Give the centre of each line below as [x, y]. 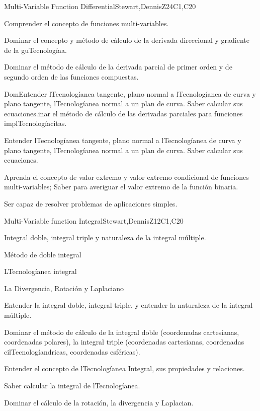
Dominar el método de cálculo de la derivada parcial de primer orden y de [118, 67]
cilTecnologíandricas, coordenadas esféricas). [72, 351]
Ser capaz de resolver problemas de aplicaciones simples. [91, 203]
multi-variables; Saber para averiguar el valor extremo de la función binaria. [121, 187]
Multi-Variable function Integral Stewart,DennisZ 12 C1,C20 [94, 220]
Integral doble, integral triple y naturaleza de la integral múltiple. [105, 237]
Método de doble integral [43, 254]
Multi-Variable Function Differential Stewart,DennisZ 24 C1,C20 [100, 6]
